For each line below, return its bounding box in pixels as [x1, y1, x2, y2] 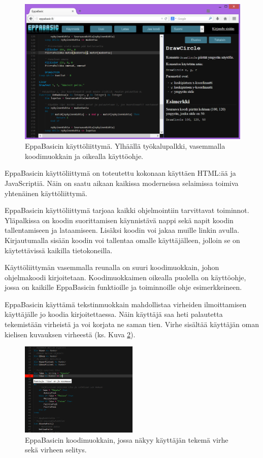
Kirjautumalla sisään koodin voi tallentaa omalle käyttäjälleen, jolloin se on [5, 234, 240, 245]
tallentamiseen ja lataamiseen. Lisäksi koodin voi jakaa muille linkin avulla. [5, 225, 240, 235]
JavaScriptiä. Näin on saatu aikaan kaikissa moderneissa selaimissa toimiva [5, 177, 239, 188]
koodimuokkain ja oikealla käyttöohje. [25, 150, 143, 161]
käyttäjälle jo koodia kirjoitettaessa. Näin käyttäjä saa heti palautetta [5, 309, 223, 319]
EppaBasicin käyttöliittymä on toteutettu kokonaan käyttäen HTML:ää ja [5, 168, 236, 178]
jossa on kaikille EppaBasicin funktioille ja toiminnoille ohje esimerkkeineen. [5, 282, 242, 292]
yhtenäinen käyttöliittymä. [5, 187, 87, 198]
